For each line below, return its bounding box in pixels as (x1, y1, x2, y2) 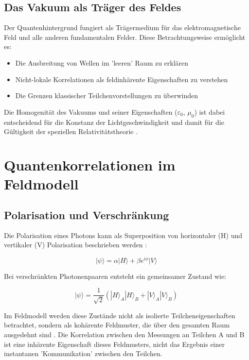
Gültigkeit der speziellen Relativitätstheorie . (4, 126, 138, 137)
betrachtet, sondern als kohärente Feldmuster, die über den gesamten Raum (4, 320, 230, 330)
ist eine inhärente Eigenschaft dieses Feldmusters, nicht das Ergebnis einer (4, 339, 225, 349)
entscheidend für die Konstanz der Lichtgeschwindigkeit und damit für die (4, 117, 224, 127)
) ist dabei (194, 106, 225, 117)
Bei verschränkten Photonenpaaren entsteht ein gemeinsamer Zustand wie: (4, 271, 227, 281)
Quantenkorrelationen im (4, 154, 176, 174)
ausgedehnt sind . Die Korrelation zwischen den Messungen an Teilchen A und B (4, 329, 245, 340)
